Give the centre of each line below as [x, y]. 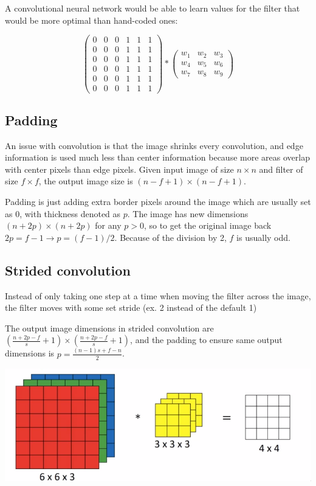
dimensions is [30, 353]
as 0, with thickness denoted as [63, 213]
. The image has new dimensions [188, 213]
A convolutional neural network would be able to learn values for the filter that [153, 8]
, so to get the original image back [208, 225]
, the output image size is [86, 181]
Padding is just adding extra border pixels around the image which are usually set [158, 202]
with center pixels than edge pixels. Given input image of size [119, 169]
